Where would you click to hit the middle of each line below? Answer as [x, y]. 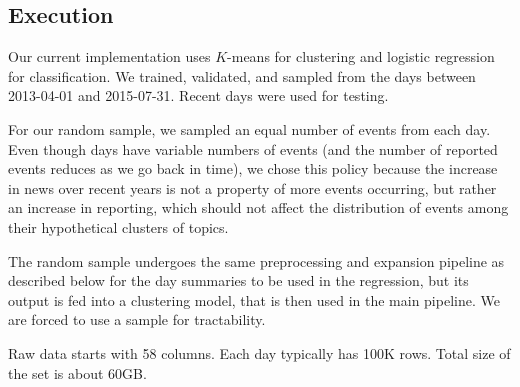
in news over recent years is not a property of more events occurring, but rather [252, 187]
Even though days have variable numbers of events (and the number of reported [253, 148]
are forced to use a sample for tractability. [137, 319]
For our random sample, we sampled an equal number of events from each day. [249, 128]
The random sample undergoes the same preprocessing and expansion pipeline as [256, 260]
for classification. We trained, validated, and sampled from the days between [242, 75]
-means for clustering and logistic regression [361, 56]
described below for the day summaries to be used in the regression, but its [238, 280]
